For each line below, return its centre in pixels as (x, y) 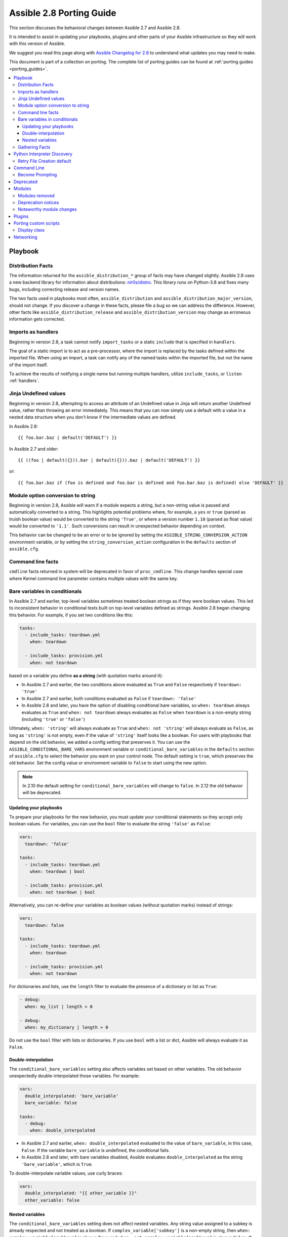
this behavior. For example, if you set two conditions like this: (71, 615)
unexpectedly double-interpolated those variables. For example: (74, 1076)
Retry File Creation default (44, 161)
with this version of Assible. (37, 44)
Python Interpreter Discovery (43, 154)
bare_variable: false (51, 1103)
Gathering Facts (34, 147)
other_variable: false (52, 1200)
